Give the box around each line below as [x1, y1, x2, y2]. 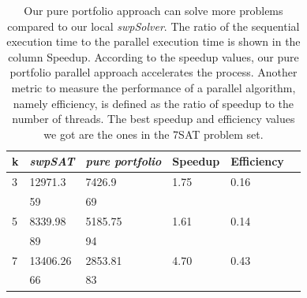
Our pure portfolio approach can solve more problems [24, 2, 283, 18]
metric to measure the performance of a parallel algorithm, [11, 79, 296, 95]
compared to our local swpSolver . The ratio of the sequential [7, 17, 300, 34]
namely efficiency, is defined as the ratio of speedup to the [13, 95, 294, 111]
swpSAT [29, 153, 75, 169]
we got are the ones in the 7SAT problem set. [43, 125, 264, 142]
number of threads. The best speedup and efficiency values [12, 110, 295, 127]
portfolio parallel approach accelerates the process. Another [9, 64, 298, 80]
